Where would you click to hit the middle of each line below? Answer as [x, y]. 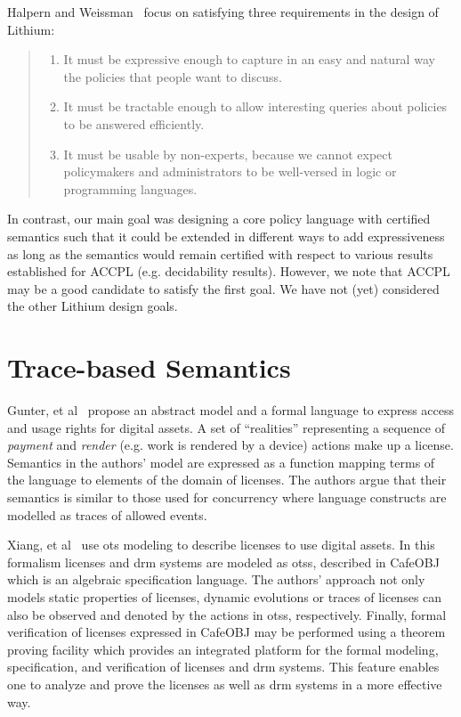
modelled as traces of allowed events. [107, 514]
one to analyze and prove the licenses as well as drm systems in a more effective [225, 684]
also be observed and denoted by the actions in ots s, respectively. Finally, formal [227, 614]
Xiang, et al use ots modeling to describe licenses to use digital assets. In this [221, 545]
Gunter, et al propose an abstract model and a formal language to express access [231, 410]
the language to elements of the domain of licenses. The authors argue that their [227, 480]
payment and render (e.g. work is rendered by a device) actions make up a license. [230, 445]
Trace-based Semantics [149, 367]
